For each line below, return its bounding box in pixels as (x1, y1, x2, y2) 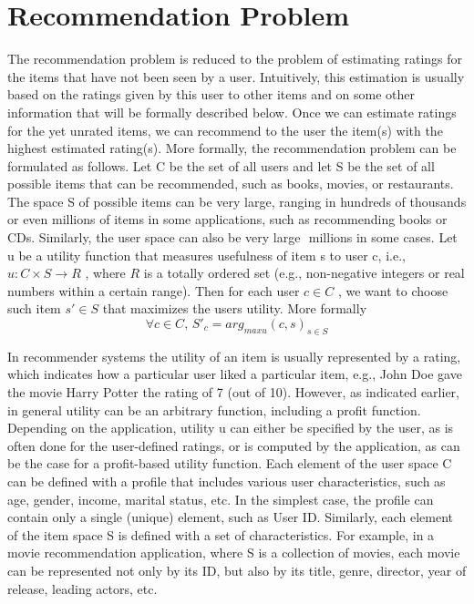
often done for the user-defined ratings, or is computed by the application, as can (7, 435, 460, 455)
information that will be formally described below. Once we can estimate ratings (7, 102, 457, 121)
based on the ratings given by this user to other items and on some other (7, 85, 416, 104)
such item (7, 299, 61, 318)
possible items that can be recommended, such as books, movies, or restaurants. (7, 174, 454, 193)
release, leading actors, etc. (7, 578, 158, 598)
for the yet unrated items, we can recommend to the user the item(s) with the (7, 120, 443, 139)
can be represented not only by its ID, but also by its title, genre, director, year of (7, 560, 467, 579)
